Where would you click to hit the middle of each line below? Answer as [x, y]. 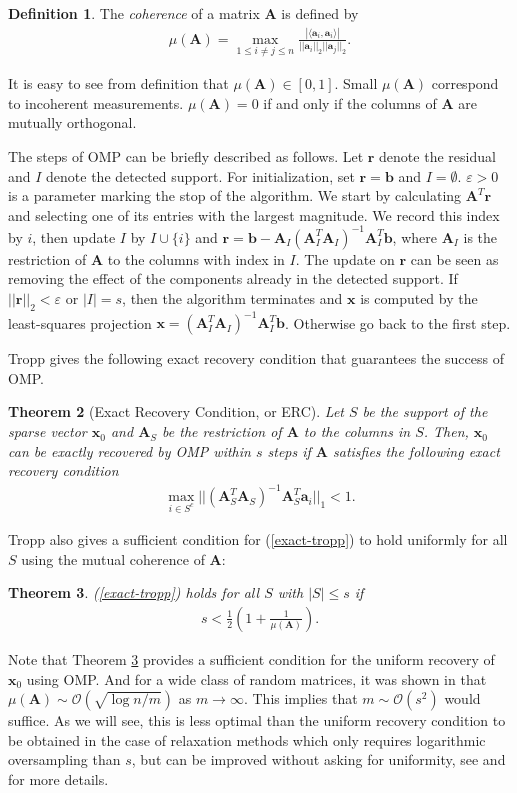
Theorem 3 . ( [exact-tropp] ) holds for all [134, 592]
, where [414, 236]
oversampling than [64, 759]
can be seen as [454, 258]
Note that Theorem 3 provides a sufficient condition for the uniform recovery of [251, 658]
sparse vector [47, 431]
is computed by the [419, 298]
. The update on [345, 258]
